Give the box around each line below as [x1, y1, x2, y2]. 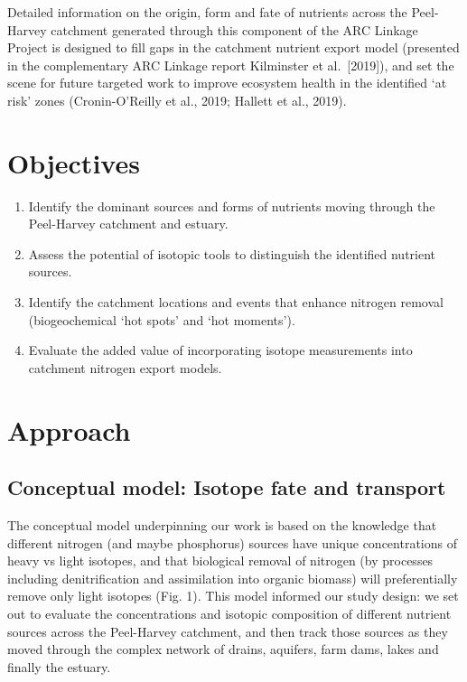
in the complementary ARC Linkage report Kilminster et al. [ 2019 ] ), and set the [7, 55, 454, 74]
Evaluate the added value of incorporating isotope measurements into [28, 341, 413, 360]
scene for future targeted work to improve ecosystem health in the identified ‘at [7, 73, 447, 92]
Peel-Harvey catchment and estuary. [28, 214, 229, 233]
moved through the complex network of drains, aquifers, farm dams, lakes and [7, 640, 439, 659]
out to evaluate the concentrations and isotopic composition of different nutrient [7, 603, 452, 622]
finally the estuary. [7, 657, 111, 676]
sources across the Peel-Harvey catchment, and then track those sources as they [7, 621, 448, 640]
